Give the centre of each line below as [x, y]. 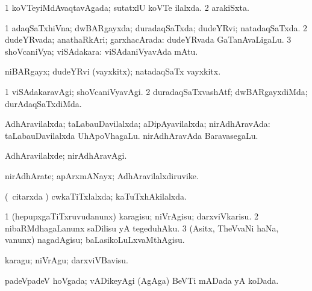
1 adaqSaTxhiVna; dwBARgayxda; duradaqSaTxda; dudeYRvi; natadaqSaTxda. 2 [156, 27]
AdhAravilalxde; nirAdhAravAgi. [66, 155]
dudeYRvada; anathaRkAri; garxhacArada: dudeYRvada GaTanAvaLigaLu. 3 [148, 39]
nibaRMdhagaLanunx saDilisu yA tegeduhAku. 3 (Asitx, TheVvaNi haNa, [142, 228]
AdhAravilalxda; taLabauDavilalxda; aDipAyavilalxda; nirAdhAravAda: [138, 124]
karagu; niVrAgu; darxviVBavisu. [67, 259]
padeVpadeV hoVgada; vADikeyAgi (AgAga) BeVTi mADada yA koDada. [142, 280]
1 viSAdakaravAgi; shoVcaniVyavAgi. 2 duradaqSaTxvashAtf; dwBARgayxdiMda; [156, 91]
